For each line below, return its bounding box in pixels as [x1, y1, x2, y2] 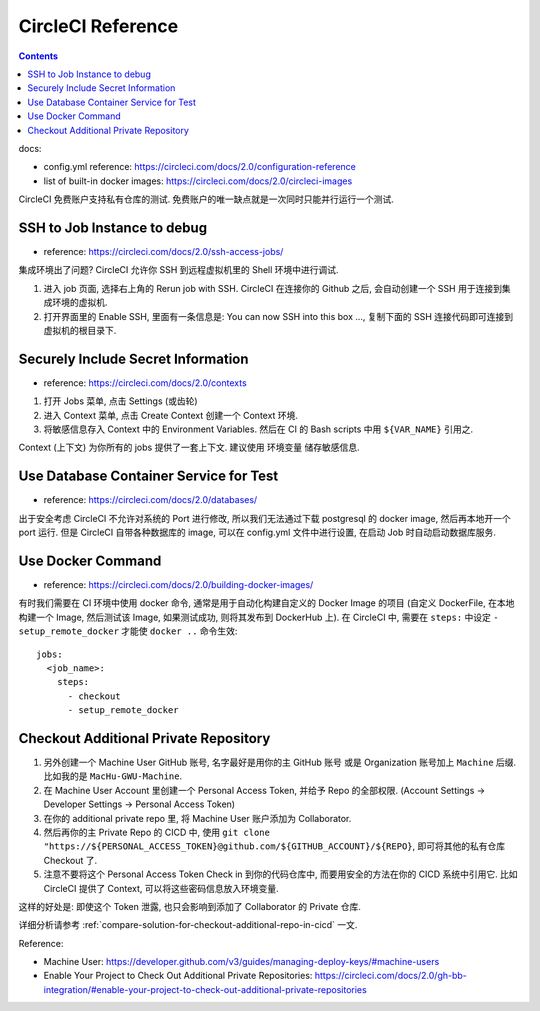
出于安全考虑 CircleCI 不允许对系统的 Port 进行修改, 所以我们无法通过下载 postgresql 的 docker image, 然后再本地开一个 [18, 512, 511, 524]
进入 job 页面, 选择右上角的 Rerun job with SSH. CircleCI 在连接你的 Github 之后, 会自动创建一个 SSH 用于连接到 [43, 282, 502, 294]
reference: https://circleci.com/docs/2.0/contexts [43, 376, 247, 389]
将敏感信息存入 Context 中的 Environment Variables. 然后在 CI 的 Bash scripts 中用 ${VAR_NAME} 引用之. [43, 423, 474, 435]
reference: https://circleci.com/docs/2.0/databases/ [43, 494, 258, 506]
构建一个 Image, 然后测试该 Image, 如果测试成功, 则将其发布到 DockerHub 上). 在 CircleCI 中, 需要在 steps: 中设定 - [18, 611, 499, 623]
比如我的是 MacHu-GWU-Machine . [43, 770, 183, 782]
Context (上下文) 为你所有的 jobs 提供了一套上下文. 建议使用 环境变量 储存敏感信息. [18, 441, 360, 454]
